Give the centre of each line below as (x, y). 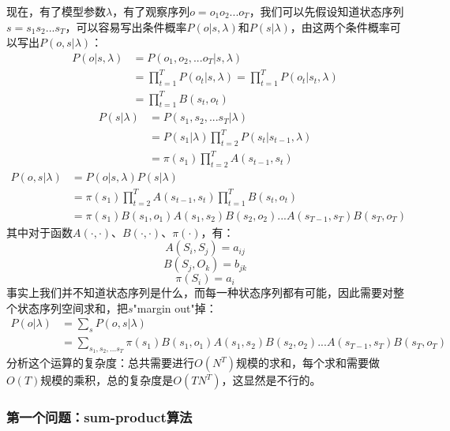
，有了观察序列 (151, 11)
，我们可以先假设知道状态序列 (326, 11)
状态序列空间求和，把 (72, 307)
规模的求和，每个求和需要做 (307, 363)
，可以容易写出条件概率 (126, 26)
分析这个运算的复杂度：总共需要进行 (100, 363)
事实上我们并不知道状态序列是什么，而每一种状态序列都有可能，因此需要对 (200, 292)
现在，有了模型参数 (56, 11)
